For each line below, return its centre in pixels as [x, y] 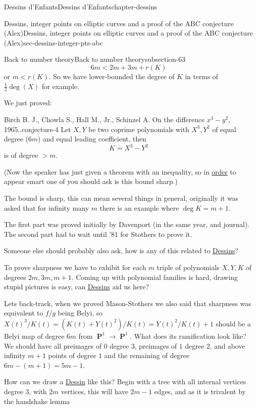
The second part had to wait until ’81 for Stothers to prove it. [98, 234]
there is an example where [139, 207]
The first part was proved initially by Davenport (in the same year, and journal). [127, 224]
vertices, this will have [94, 391]
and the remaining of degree [147, 355]
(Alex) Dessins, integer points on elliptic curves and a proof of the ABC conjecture [128, 33]
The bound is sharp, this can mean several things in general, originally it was [121, 198]
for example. [60, 86]
